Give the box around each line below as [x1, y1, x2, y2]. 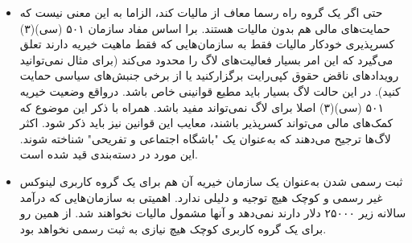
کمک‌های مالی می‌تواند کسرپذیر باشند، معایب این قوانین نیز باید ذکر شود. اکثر [19, 114, 393, 131]
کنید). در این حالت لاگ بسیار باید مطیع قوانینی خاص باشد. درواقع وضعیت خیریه [19, 82, 401, 99]
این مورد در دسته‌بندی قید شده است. [19, 146, 199, 163]
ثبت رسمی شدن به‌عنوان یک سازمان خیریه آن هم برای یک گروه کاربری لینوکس [19, 172, 403, 189]
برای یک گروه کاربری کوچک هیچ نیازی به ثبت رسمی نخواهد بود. [19, 220, 327, 237]
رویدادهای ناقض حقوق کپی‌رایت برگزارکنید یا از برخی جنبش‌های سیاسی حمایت [19, 67, 399, 84]
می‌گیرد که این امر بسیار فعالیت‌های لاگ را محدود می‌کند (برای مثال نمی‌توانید [19, 51, 393, 68]
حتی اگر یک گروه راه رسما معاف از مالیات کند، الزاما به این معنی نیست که [19, 4, 383, 20]
